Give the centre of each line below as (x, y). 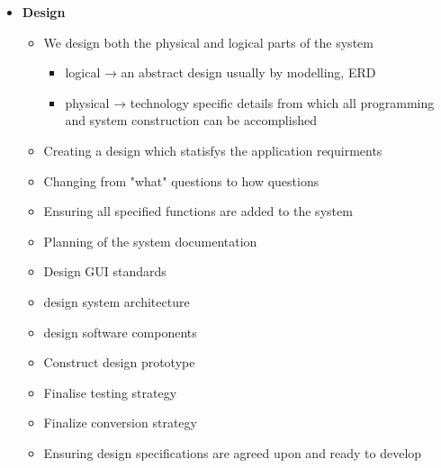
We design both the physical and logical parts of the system (208, 42)
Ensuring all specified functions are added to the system (198, 211)
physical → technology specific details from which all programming (250, 102)
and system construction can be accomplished (191, 120)
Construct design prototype (119, 362)
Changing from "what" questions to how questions (181, 180)
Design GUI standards (105, 271)
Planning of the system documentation (150, 241)
